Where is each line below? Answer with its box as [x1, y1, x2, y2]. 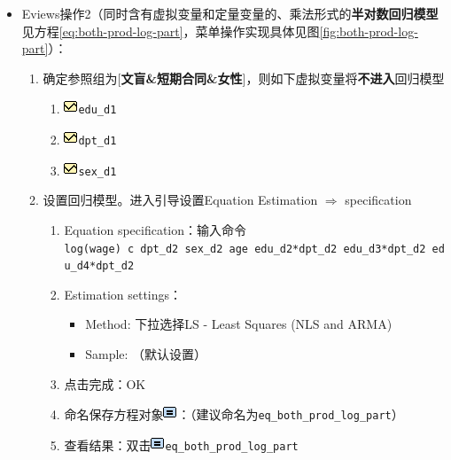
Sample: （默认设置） [85, 345, 207, 363]
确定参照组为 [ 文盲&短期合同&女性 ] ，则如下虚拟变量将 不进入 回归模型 [43, 68, 445, 87]
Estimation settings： [64, 285, 183, 303]
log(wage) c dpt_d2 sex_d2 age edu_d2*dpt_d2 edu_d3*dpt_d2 [64, 242, 426, 255]
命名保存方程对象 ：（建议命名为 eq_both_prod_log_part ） [64, 405, 404, 424]
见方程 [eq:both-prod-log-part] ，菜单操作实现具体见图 [21, 21, 320, 40]
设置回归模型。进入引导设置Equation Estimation [43, 191, 318, 209]
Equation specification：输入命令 [64, 220, 247, 238]
